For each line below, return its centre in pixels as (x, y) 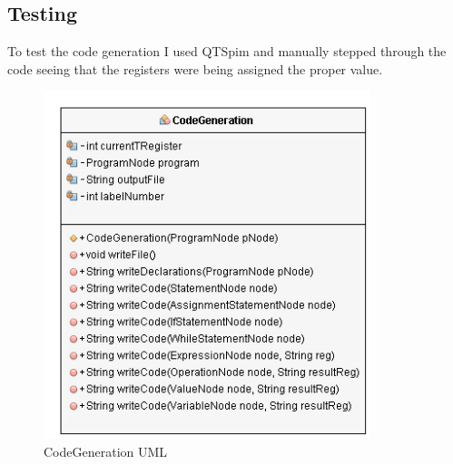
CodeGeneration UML (106, 451)
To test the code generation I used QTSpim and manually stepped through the (227, 51)
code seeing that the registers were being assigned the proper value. (195, 68)
